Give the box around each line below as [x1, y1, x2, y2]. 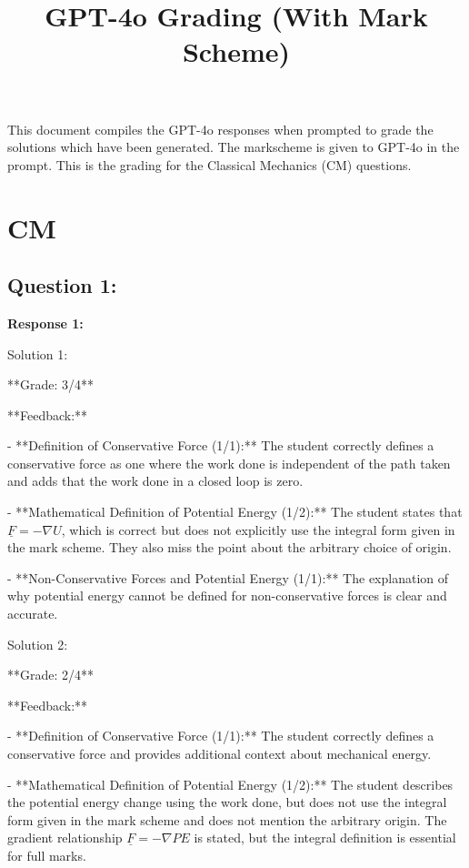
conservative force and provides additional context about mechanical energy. [7, 744, 432, 763]
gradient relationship [7, 828, 123, 847]
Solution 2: [7, 634, 68, 653]
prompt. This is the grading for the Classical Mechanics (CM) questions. [7, 155, 412, 174]
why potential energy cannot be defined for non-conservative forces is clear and [7, 586, 447, 605]
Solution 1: [7, 344, 68, 363]
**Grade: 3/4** [7, 375, 95, 394]
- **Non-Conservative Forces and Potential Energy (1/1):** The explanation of [7, 568, 449, 587]
